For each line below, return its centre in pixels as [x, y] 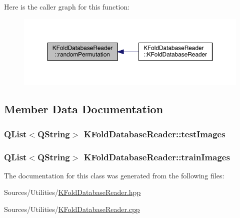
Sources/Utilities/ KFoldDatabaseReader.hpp [72, 192]
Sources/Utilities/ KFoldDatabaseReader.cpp [72, 209]
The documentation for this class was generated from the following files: [114, 175]
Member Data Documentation [84, 109]
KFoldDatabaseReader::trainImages [157, 157]
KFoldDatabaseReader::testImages [154, 134]
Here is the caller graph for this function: [67, 7]
